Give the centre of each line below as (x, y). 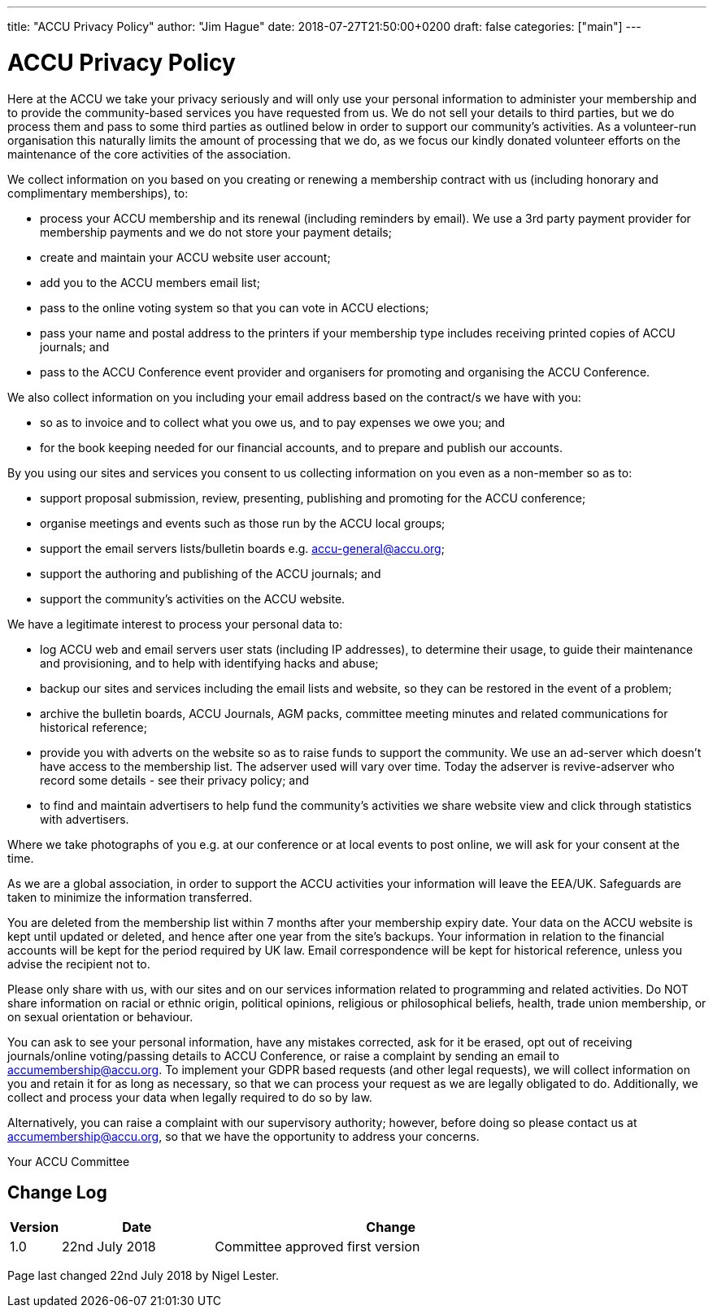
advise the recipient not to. (79, 964)
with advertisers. (85, 819)
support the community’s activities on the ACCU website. (193, 598)
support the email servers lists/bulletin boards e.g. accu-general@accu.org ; (242, 548)
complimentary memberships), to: (98, 193)
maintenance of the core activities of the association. (149, 154)
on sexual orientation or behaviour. (100, 1016)
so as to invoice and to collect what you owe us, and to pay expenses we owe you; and (273, 422)
